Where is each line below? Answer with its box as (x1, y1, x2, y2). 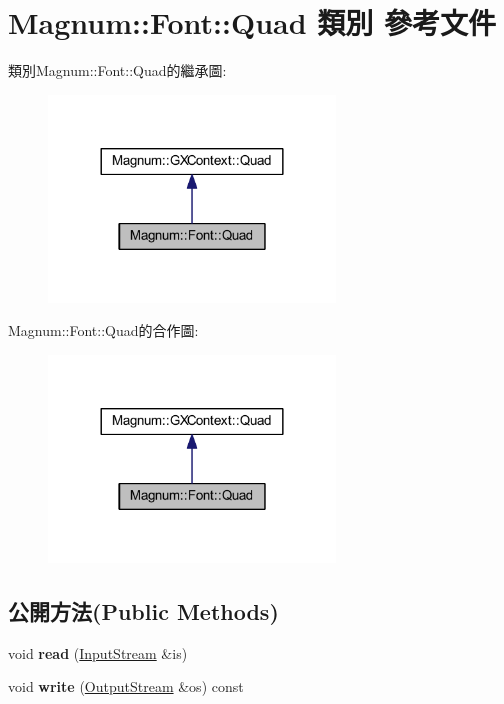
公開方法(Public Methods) (8, 595, 279, 626)
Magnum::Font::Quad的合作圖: (8, 320, 199, 341)
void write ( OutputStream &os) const (8, 676, 244, 697)
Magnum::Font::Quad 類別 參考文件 (8, 2, 497, 43)
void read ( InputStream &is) (8, 642, 188, 663)
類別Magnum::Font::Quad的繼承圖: (8, 60, 227, 81)
